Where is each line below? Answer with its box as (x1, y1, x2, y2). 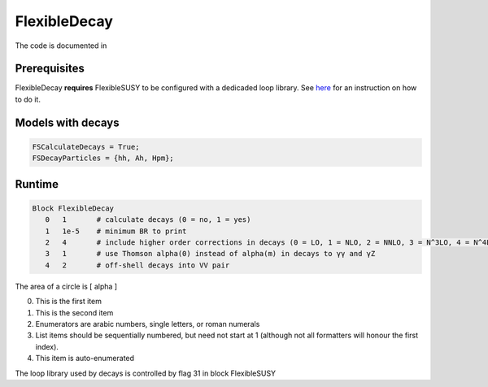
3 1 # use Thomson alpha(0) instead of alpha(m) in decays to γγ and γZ (45, 249, 376, 259)
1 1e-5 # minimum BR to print (45, 226, 187, 236)
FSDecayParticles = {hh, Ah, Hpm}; (32, 154, 174, 163)
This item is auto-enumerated (35, 354, 134, 363)
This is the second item (35, 307, 114, 317)
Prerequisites (15, 62, 85, 76)
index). (35, 341, 59, 351)
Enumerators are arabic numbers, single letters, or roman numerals (35, 319, 260, 328)
